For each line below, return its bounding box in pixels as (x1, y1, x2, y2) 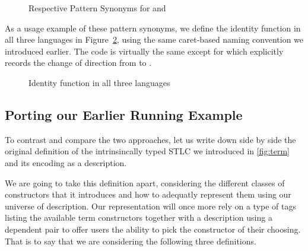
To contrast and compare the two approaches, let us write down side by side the (5, 133, 296, 145)
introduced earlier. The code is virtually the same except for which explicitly (5, 45, 284, 57)
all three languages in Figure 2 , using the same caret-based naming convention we (5, 33, 304, 46)
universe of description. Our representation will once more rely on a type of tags (5, 199, 296, 212)
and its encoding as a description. (5, 156, 127, 169)
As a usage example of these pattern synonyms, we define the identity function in (5, 21, 301, 34)
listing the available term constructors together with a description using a (5, 211, 272, 224)
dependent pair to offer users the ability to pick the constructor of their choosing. (5, 223, 301, 235)
